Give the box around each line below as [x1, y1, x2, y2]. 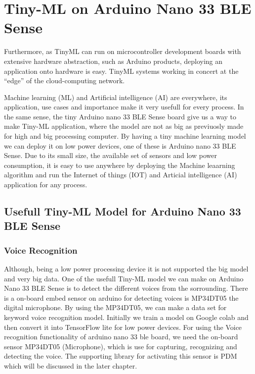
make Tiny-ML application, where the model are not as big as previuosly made [4, 121, 244, 131]
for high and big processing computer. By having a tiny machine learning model [4, 131, 246, 141]
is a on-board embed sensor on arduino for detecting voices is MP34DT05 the [4, 292, 239, 303]
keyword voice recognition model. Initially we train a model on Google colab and [4, 312, 249, 322]
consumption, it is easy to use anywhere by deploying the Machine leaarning [4, 160, 235, 170]
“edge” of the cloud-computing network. [4, 75, 125, 86]
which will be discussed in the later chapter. [4, 360, 137, 371]
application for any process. [4, 179, 87, 190]
